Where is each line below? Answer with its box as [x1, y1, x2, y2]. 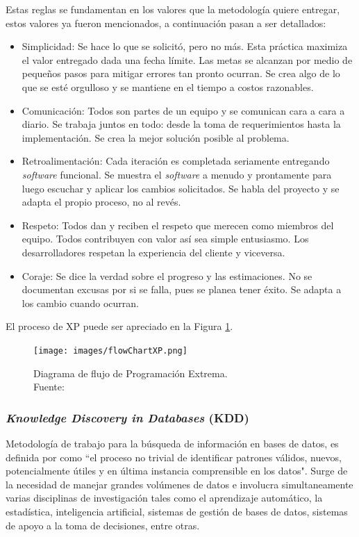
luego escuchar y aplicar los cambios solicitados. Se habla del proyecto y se [22, 181, 340, 195]
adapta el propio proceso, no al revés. [22, 195, 181, 209]
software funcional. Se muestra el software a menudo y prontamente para [22, 167, 332, 181]
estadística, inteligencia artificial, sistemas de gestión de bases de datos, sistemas [6, 504, 348, 518]
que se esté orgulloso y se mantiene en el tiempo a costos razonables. [22, 79, 314, 94]
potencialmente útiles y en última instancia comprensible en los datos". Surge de [6, 463, 348, 478]
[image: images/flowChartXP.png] [33, 345, 187, 356]
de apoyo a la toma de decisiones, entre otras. [6, 518, 200, 532]
